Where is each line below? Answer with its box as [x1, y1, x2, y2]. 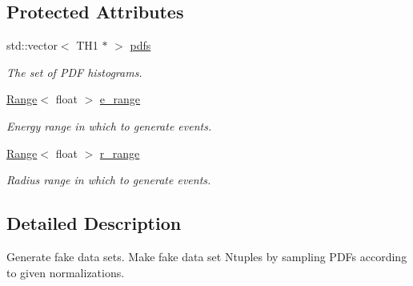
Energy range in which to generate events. [6, 117, 212, 134]
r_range [99, 144, 140, 161]
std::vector [6, 37, 58, 54]
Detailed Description [6, 211, 182, 236]
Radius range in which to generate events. [6, 171, 211, 188]
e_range [99, 91, 141, 107]
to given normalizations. [6, 264, 125, 280]
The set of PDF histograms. [6, 63, 142, 80]
